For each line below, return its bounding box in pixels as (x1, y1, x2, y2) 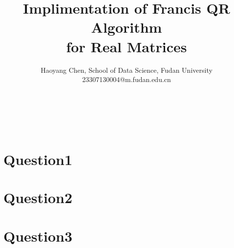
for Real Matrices (66, 36, 187, 56)
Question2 (3, 187, 73, 207)
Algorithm (91, 17, 162, 37)
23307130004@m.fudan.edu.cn (82, 74, 171, 84)
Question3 (3, 226, 73, 246)
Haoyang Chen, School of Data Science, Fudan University (41, 64, 213, 75)
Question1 (3, 149, 73, 169)
